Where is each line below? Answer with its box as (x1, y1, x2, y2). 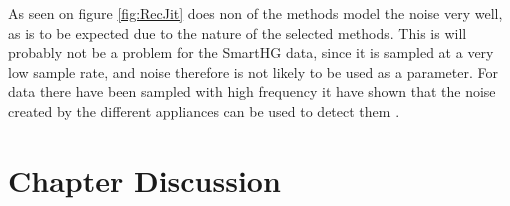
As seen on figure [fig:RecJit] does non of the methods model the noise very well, (8, 3, 503, 23)
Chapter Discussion (8, 159, 281, 200)
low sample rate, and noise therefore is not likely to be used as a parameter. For (8, 61, 498, 82)
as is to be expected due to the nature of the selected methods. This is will (8, 22, 467, 43)
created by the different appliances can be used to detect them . (8, 100, 400, 121)
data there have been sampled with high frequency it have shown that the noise (8, 81, 496, 102)
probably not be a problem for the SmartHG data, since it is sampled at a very (8, 42, 494, 63)
